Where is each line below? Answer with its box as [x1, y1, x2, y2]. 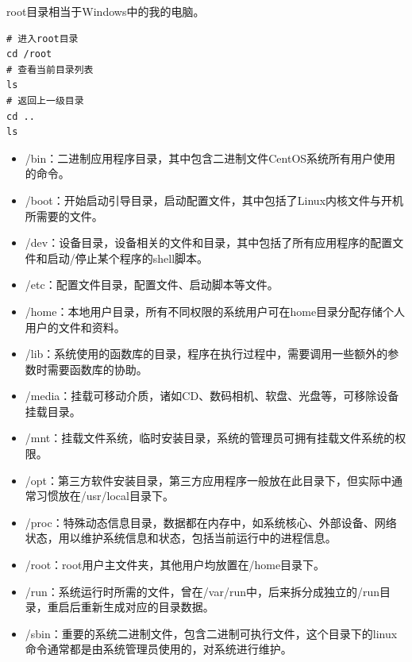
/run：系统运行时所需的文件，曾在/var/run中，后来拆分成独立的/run [25, 583, 380, 599]
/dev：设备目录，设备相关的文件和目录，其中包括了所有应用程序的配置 [25, 234, 393, 251]
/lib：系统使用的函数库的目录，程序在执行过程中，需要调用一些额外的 [25, 345, 388, 362]
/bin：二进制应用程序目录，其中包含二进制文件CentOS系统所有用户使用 [25, 149, 396, 166]
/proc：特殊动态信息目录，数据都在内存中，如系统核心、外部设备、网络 [25, 514, 397, 530]
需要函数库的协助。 [47, 360, 148, 377]
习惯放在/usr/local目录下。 [36, 487, 174, 504]
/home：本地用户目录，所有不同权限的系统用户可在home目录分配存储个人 [25, 302, 406, 319]
